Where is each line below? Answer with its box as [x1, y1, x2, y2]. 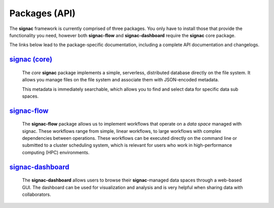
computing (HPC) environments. [22, 149, 90, 155]
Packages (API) [9, 8, 76, 19]
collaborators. [22, 191, 51, 198]
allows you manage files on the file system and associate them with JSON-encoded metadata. [22, 77, 219, 83]
